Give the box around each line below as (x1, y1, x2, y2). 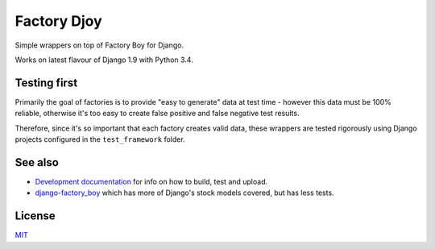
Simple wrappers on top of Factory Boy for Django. (14, 40, 184, 50)
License (14, 210, 56, 223)
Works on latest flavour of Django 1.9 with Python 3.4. (14, 55, 193, 64)
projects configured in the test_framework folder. (14, 135, 185, 144)
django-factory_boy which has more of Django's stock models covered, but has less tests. (35, 188, 334, 197)
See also (14, 156, 60, 169)
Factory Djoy (14, 12, 102, 30)
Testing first (14, 76, 78, 89)
